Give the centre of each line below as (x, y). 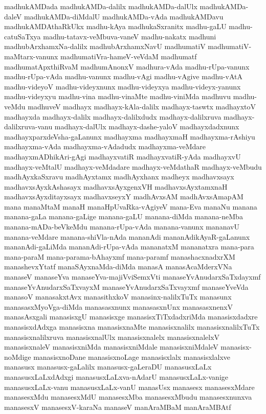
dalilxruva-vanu (28, 126)
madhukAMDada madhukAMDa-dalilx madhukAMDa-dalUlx (101, 6)
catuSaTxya (23, 36)
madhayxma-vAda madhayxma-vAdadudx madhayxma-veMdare (105, 146)
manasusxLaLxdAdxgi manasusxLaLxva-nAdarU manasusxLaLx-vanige (116, 376)
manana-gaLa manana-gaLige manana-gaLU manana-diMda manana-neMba (124, 216)
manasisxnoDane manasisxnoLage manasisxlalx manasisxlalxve (132, 356)
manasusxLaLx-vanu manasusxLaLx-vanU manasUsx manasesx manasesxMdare (129, 387)
